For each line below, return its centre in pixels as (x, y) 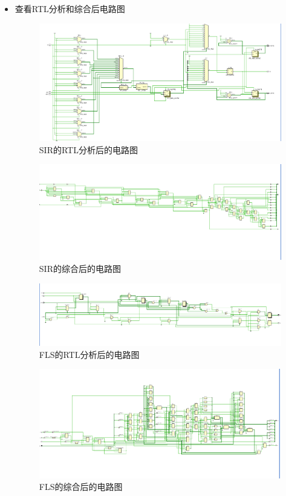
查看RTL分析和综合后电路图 (70, 8)
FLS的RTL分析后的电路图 (89, 354)
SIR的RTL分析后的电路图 (88, 149)
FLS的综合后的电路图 (81, 487)
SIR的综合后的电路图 (80, 269)
